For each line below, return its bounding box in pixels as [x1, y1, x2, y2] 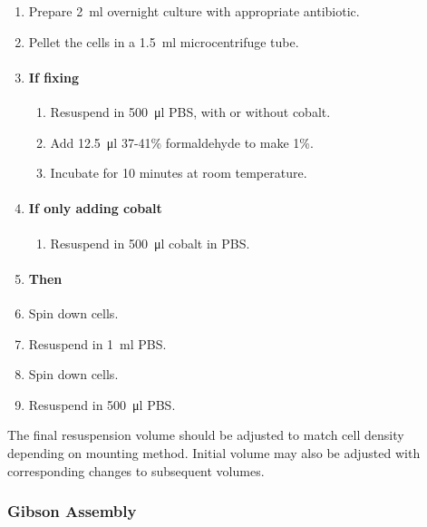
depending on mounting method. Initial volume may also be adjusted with [7, 443, 421, 462]
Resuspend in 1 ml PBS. [28, 334, 167, 353]
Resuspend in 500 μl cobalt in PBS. [50, 233, 250, 252]
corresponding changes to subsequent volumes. [7, 461, 265, 480]
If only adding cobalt [28, 199, 162, 218]
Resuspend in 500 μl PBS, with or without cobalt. [50, 102, 331, 121]
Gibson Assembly [7, 500, 137, 522]
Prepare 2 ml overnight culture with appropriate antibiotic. [28, 2, 360, 20]
